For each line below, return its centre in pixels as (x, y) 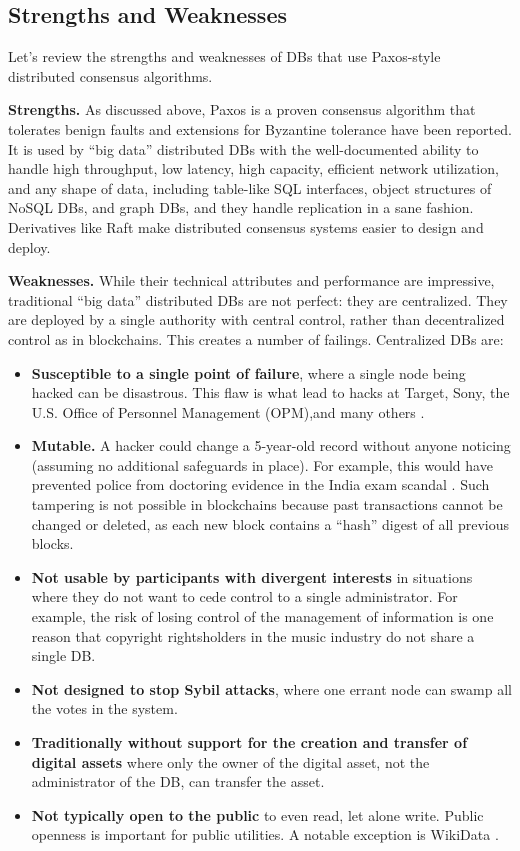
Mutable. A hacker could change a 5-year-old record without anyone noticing (271, 445)
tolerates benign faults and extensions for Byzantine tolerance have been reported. (260, 128)
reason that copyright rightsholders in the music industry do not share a (253, 635)
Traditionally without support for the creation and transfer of (249, 742)
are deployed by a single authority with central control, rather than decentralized (256, 319)
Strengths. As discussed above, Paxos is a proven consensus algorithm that (242, 109)
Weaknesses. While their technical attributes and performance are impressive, (251, 280)
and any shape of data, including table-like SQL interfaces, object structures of (250, 187)
